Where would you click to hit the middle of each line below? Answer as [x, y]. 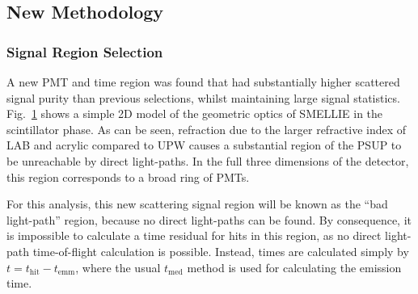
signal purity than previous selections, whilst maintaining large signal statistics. [203, 97]
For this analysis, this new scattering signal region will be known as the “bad [197, 204]
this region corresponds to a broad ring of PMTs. [128, 176]
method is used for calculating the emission [294, 267]
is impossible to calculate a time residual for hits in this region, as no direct [194, 235]
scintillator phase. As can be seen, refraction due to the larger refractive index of [207, 129]
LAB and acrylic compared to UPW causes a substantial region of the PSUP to [204, 145]
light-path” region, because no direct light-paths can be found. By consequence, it [209, 219]
